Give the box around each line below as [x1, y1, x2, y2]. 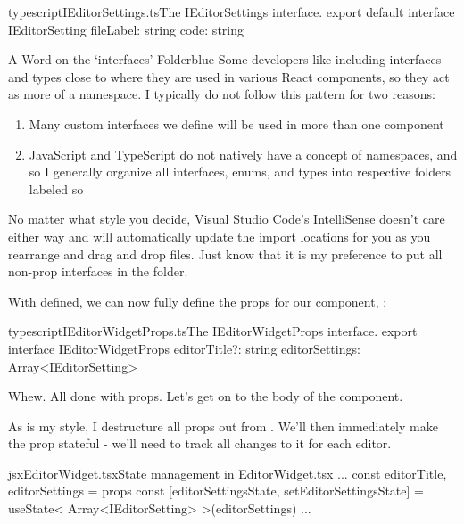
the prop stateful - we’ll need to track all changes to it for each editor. [8, 434, 392, 453]
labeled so [29, 179, 84, 198]
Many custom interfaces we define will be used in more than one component [29, 114, 444, 133]
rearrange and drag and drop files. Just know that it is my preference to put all [8, 244, 443, 263]
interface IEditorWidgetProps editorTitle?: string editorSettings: [8, 339, 360, 357]
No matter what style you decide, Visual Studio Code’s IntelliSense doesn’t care [8, 209, 445, 228]
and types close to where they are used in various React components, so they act [8, 67, 450, 86]
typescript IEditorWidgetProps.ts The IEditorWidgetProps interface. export [8, 322, 418, 340]
